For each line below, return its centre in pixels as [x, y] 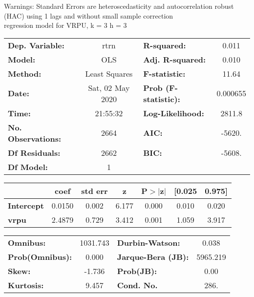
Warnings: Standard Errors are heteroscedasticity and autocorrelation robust [119, 6]
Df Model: [28, 167]
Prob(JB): [137, 271]
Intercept [26, 205]
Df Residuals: [34, 152]
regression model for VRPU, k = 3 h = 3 [65, 25]
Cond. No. [137, 285]
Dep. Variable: [36, 45]
